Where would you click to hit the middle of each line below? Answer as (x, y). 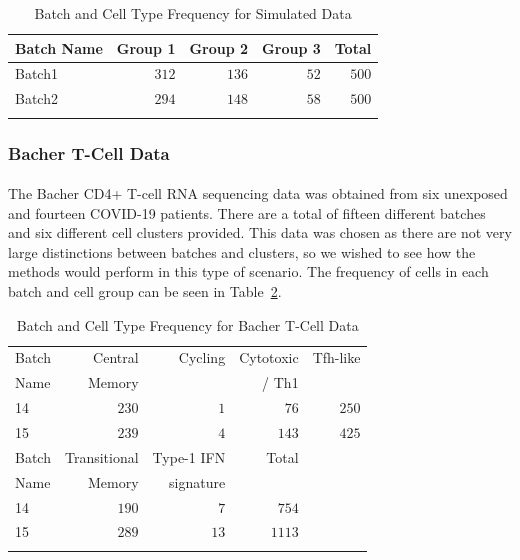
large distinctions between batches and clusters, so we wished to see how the (242, 251)
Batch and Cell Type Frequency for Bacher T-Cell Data (187, 324)
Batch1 (36, 73)
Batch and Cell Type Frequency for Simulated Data (193, 13)
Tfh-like (336, 357)
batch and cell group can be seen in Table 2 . (145, 291)
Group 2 (219, 47)
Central (116, 357)
